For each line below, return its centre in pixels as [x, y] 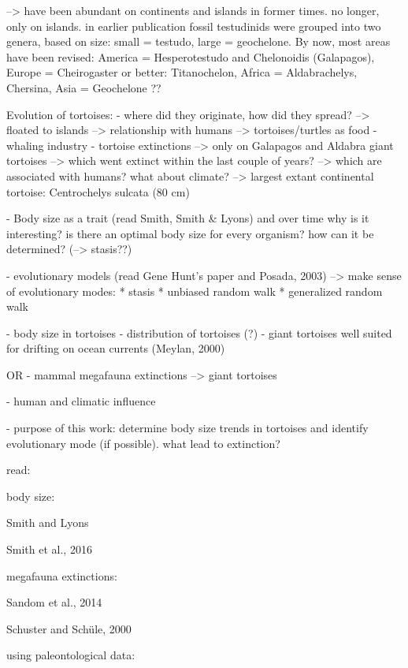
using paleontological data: [71, 655]
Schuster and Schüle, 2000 [69, 628]
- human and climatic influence [81, 401]
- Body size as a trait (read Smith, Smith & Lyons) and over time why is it [188, 218]
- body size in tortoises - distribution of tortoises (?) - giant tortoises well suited [199, 332]
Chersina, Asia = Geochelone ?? [84, 87]
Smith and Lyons [48, 522]
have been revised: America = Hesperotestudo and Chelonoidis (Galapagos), [191, 56]
